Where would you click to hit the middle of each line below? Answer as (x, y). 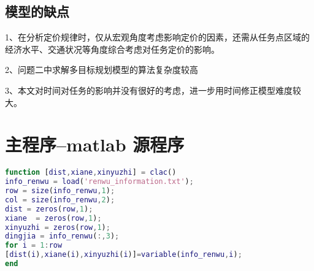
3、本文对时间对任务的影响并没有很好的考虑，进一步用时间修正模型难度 (149, 90)
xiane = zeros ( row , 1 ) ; (53, 218)
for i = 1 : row (34, 246)
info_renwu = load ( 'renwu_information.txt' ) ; (99, 182)
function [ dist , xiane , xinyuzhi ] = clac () (91, 173)
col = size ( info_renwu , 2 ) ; (60, 200)
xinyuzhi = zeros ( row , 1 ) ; (58, 227)
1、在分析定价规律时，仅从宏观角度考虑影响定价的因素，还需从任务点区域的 (157, 37)
